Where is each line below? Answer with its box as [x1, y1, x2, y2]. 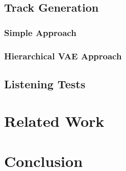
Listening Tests [4, 76, 86, 91]
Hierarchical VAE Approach [4, 49, 122, 62]
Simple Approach [4, 26, 77, 39]
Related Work [4, 111, 105, 131]
